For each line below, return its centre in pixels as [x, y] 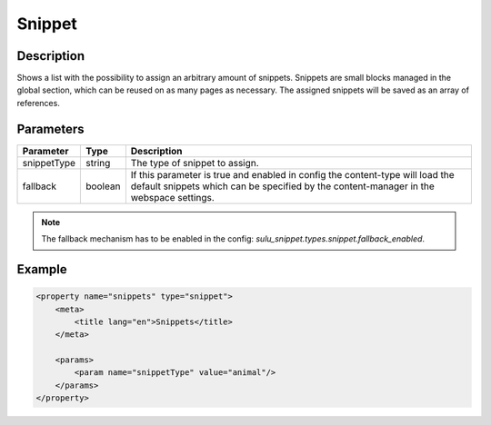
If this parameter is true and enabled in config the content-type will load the [292, 174]
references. [39, 103]
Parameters [50, 128]
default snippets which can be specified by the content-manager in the [283, 186]
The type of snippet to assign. [195, 163]
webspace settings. [173, 197]
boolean [103, 186]
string [98, 163]
